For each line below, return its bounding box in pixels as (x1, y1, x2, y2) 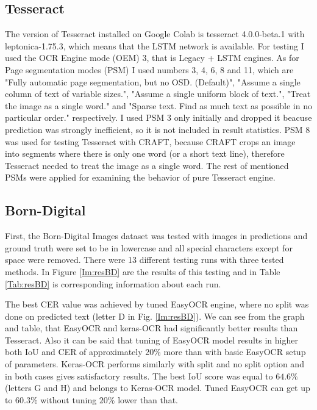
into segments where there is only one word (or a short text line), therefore (5, 147, 285, 160)
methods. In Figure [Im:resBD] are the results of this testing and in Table (5, 265, 280, 278)
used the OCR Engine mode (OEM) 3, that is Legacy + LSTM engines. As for (5, 51, 299, 64)
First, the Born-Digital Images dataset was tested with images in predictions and (5, 229, 308, 242)
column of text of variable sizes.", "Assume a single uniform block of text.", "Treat (5, 87, 311, 100)
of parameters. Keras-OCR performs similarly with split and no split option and (5, 358, 304, 370)
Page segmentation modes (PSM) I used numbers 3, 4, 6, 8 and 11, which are (5, 63, 294, 76)
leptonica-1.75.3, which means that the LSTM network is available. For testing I (5, 39, 304, 52)
